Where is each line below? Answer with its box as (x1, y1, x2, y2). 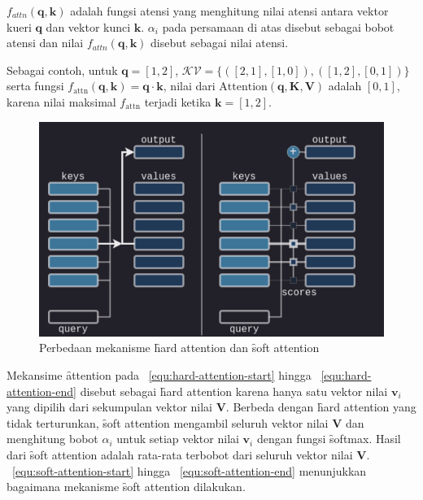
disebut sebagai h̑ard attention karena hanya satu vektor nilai (80, 382, 388, 399)
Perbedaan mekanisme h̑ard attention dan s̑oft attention (39, 339, 320, 356)
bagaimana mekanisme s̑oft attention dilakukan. (7, 478, 246, 495)
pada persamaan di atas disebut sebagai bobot (162, 18, 395, 35)
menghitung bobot (7, 430, 98, 447)
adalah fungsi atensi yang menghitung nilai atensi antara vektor (70, 2, 389, 19)
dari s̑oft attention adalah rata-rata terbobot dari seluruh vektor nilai (7, 446, 353, 463)
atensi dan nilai (7, 34, 84, 51)
